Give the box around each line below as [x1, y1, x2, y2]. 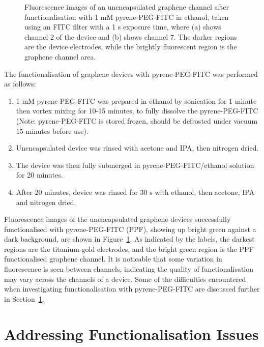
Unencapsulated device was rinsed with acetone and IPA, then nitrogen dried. [16, 142, 259, 153]
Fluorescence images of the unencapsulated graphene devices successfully [4, 214, 231, 224]
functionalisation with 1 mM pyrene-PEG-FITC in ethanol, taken [24, 11, 229, 22]
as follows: [4, 78, 36, 89]
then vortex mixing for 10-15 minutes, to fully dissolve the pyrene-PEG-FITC [16, 105, 258, 116]
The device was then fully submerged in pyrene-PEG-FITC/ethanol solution [16, 159, 254, 170]
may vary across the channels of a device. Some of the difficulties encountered [4, 273, 246, 284]
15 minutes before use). [16, 125, 89, 136]
